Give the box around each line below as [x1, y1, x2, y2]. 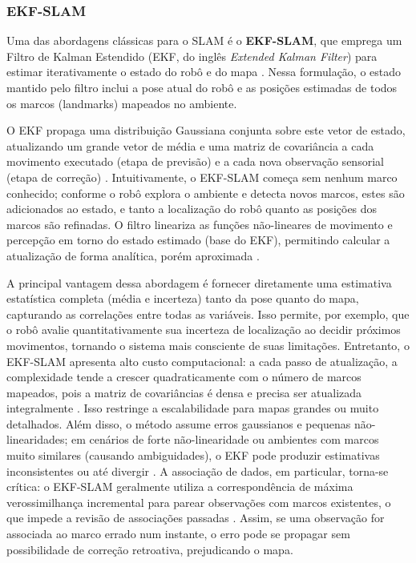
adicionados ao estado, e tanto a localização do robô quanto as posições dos [6, 200, 378, 217]
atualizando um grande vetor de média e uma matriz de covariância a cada [6, 137, 374, 154]
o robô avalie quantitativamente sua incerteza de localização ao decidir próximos [6, 321, 401, 338]
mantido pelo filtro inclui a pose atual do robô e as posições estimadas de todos [6, 79, 398, 95]
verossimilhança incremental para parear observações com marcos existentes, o [6, 493, 391, 510]
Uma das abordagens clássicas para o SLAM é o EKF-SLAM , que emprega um [6, 32, 402, 49]
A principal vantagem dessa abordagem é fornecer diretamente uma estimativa [6, 274, 392, 291]
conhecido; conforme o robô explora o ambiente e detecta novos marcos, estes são [6, 184, 405, 201]
